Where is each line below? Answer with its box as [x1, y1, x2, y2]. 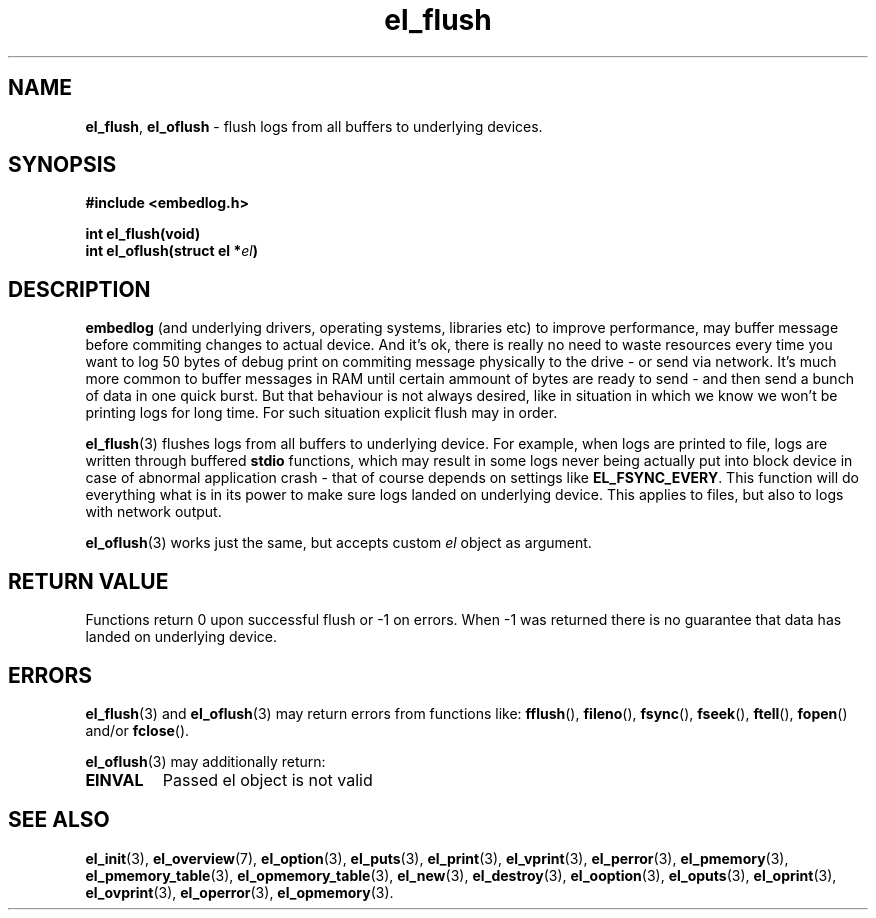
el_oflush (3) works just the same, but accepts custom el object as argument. [85, 534, 592, 552]
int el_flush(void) [85, 225, 201, 243]
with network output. [85, 503, 222, 521]
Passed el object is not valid [162, 769, 373, 790]
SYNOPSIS [8, 152, 117, 178]
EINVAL [85, 769, 144, 790]
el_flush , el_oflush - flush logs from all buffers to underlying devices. [85, 117, 543, 135]
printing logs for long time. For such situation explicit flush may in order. [85, 404, 558, 422]
